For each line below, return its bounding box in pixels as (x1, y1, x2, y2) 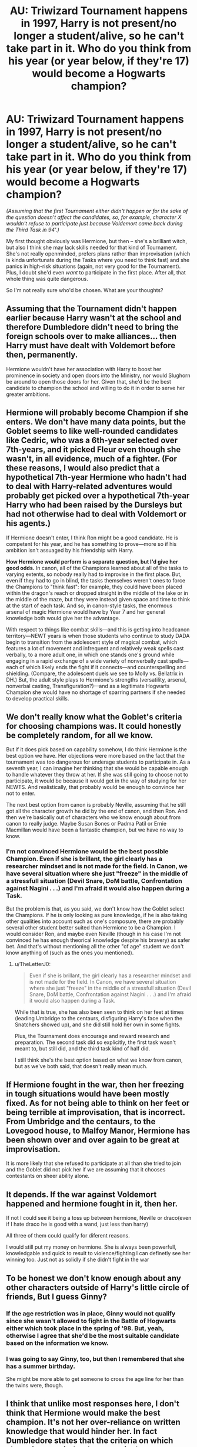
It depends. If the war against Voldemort (6, 1189, 157, 1199)
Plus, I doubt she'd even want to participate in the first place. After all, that (6, 269, 186, 276)
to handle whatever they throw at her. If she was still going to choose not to (6, 771, 189, 778)
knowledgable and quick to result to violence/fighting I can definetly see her (6, 1250, 191, 1257)
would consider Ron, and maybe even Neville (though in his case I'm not (6, 930, 181, 937)
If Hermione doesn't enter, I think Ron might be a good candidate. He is (6, 534, 178, 541)
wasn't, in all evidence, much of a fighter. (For (6, 454, 178, 464)
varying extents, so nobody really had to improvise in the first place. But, (6, 571, 182, 578)
